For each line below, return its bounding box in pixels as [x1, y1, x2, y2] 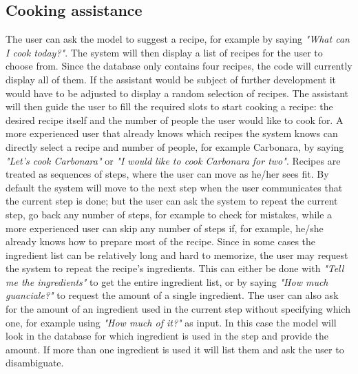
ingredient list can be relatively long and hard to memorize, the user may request [6, 247, 348, 262]
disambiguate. [6, 355, 64, 370]
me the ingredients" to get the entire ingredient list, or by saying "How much [6, 274, 328, 289]
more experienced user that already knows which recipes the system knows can [6, 126, 338, 141]
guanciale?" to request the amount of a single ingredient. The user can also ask [6, 288, 339, 302]
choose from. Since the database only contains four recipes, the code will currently [6, 59, 352, 73]
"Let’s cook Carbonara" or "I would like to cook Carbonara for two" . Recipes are [6, 153, 341, 167]
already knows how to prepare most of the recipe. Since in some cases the [6, 234, 316, 249]
